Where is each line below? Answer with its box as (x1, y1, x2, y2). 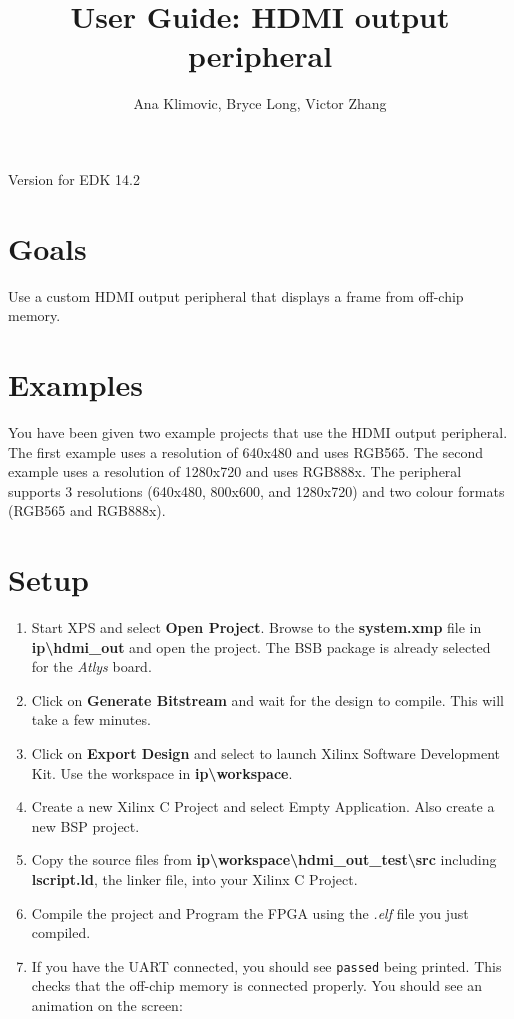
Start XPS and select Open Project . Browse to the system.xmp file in (31, 617, 482, 638)
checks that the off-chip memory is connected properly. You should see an (31, 975, 483, 996)
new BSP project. (31, 815, 140, 836)
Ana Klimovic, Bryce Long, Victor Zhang (133, 93, 387, 114)
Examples (8, 364, 143, 404)
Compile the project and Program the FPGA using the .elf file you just (31, 902, 469, 923)
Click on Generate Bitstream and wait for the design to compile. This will (31, 689, 504, 710)
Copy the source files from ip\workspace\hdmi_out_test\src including (31, 849, 497, 870)
